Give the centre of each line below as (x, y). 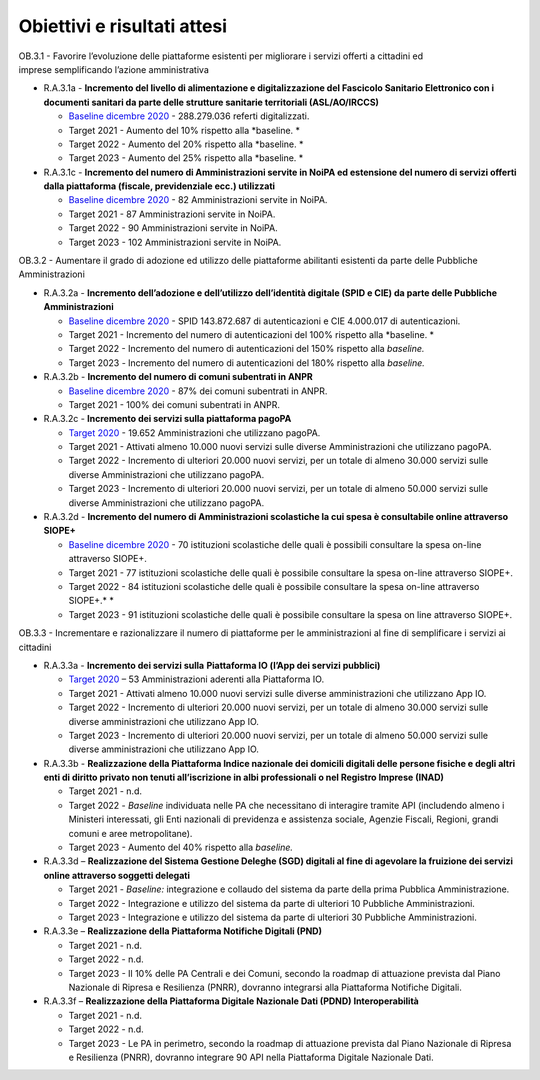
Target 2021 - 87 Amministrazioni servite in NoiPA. (172, 214)
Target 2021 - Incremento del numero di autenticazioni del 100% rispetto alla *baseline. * (251, 334)
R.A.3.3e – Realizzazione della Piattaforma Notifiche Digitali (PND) (183, 931)
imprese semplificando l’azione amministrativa (114, 69)
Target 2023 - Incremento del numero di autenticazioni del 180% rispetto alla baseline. (246, 362)
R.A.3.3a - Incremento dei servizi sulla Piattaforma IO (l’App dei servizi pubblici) (212, 665)
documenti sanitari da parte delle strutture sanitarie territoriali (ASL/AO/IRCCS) (211, 102)
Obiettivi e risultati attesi (123, 26)
